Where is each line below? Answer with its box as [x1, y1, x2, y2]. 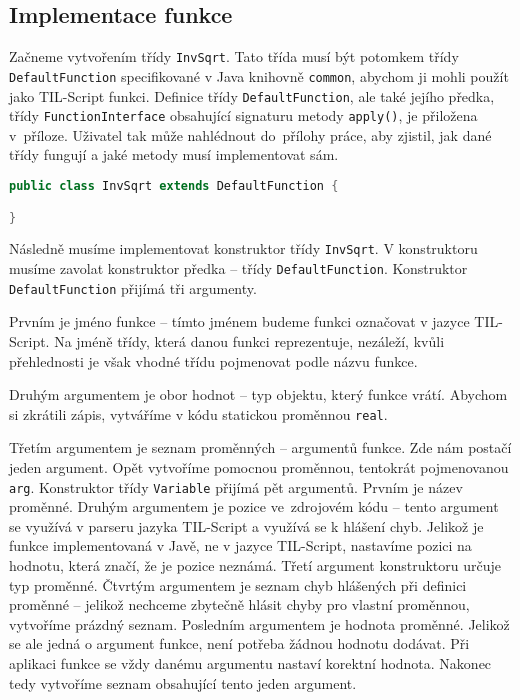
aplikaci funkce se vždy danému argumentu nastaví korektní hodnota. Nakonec [9, 653, 492, 674]
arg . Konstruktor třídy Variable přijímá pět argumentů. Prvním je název [9, 476, 463, 497]
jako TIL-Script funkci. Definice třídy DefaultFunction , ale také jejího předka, [9, 85, 495, 106]
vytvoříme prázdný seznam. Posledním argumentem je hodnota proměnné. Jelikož [9, 613, 510, 634]
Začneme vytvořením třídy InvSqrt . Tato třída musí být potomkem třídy [9, 46, 459, 67]
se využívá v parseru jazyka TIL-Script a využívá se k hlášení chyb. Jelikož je [9, 515, 484, 536]
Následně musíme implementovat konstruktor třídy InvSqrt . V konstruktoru [9, 238, 478, 259]
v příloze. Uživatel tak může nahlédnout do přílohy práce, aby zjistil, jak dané [9, 124, 492, 145]
